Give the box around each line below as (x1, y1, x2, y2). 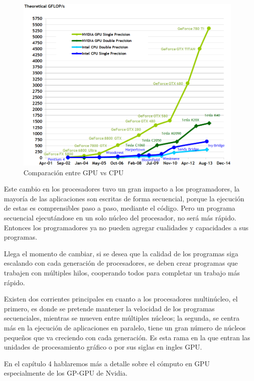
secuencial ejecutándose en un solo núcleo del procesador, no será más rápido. (4, 213, 236, 223)
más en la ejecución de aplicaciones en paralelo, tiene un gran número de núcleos (4, 323, 246, 332)
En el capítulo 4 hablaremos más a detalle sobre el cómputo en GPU (4, 358, 210, 368)
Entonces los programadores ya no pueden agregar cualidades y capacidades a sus (4, 222, 249, 232)
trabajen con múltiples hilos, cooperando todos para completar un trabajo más (4, 268, 240, 278)
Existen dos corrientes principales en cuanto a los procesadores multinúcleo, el (4, 294, 238, 304)
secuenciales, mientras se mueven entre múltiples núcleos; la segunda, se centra (4, 313, 240, 323)
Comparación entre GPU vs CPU (23, 167, 124, 177)
